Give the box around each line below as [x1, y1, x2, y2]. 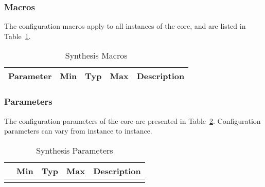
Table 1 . [4, 30, 31, 41]
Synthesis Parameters [36, 144, 113, 156]
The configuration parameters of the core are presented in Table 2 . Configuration [4, 115, 261, 126]
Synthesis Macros [65, 49, 128, 62]
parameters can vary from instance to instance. [4, 125, 152, 136]
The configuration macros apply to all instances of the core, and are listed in [4, 21, 246, 31]
